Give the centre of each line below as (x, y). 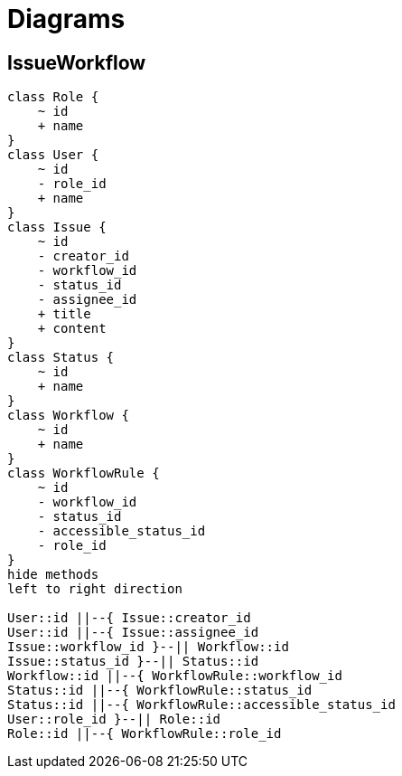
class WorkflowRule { (84, 473)
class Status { (61, 358)
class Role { (53, 97)
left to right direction (95, 589)
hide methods (53, 575)
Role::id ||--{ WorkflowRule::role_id (145, 734)
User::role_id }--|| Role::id (114, 719)
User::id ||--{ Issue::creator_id (129, 618)
